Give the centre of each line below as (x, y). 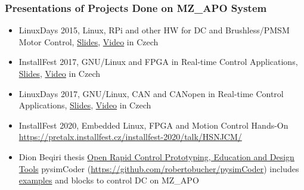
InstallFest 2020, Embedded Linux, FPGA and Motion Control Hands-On (153, 125)
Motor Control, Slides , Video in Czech (89, 41)
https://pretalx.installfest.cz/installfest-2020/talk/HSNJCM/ (130, 137)
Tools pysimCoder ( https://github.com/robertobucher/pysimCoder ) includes (159, 168)
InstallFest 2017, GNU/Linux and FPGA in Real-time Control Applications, (158, 62)
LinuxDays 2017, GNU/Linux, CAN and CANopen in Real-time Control (151, 93)
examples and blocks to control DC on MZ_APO (109, 180)
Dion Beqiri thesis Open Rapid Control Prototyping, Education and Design (156, 156)
